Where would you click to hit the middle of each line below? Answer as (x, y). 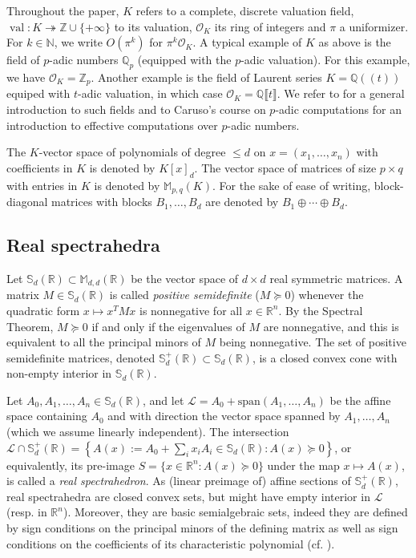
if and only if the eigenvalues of (168, 326)
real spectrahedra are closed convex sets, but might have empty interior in (188, 496)
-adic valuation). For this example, (325, 60)
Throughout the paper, (63, 10)
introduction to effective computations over (112, 125)
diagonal (27, 202)
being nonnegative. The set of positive (313, 342)
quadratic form (43, 310)
